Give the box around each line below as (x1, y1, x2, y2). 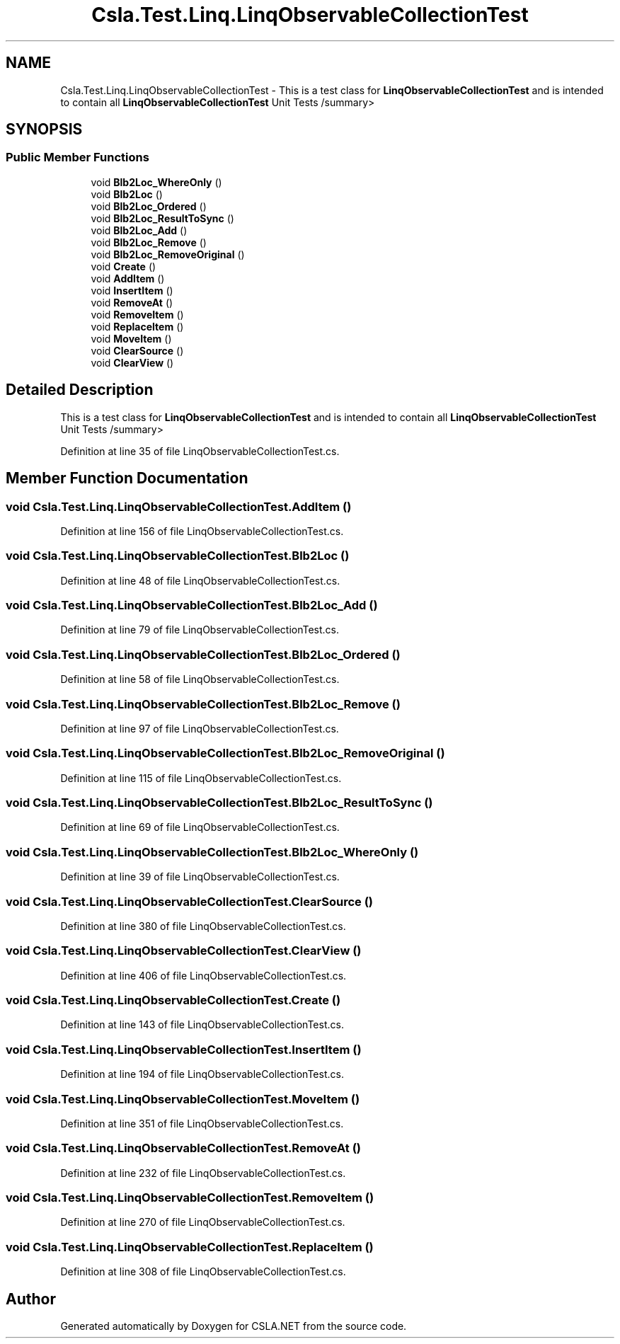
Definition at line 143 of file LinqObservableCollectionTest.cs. (60, 1018, 344, 1031)
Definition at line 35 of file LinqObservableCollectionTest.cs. (60, 444, 340, 457)
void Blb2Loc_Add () (91, 224, 188, 236)
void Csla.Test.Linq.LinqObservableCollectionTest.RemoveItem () (6, 1190, 374, 1205)
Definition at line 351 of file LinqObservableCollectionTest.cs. (60, 1117, 344, 1130)
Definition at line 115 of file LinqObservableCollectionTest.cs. (60, 771, 342, 784)
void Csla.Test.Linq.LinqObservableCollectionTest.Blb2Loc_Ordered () (6, 647, 401, 662)
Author (6, 1290, 56, 1308)
